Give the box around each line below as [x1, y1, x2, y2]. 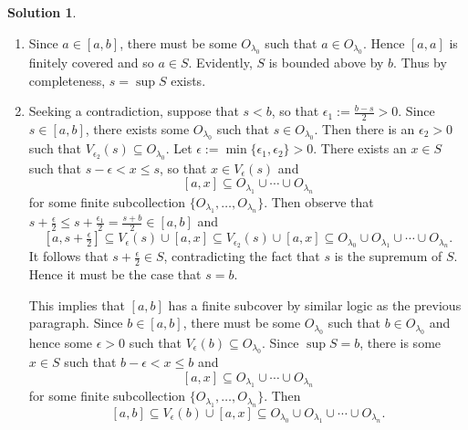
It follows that [28, 246, 109, 266]
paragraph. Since [28, 313, 123, 332]
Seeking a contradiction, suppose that [28, 101, 239, 121]
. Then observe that [264, 192, 374, 211]
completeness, [28, 70, 106, 89]
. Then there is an [314, 120, 415, 139]
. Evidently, [188, 53, 253, 71]
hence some [28, 332, 93, 351]
